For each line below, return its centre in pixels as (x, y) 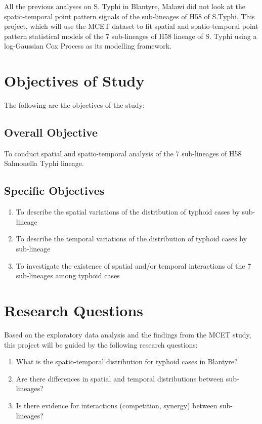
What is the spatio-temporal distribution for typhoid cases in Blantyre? (127, 362)
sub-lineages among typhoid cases (68, 275)
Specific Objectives (54, 190)
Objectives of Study (74, 81)
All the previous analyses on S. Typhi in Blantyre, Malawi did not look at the (125, 6)
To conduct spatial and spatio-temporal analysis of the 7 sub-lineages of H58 (123, 153)
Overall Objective (51, 132)
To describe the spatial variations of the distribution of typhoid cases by (128, 212)
